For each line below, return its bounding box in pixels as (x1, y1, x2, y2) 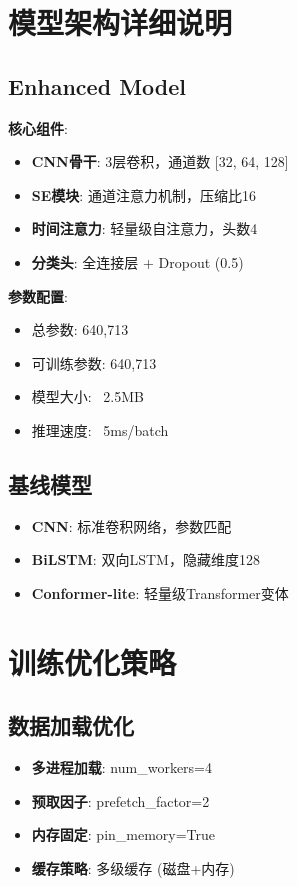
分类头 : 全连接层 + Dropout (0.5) (31, 251, 244, 272)
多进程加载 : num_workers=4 (31, 757, 213, 778)
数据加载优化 (8, 710, 134, 741)
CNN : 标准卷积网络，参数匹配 (31, 515, 232, 536)
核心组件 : (8, 117, 68, 138)
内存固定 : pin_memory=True (31, 824, 216, 845)
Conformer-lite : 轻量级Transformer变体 (31, 582, 289, 603)
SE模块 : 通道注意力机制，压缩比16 (31, 184, 256, 205)
